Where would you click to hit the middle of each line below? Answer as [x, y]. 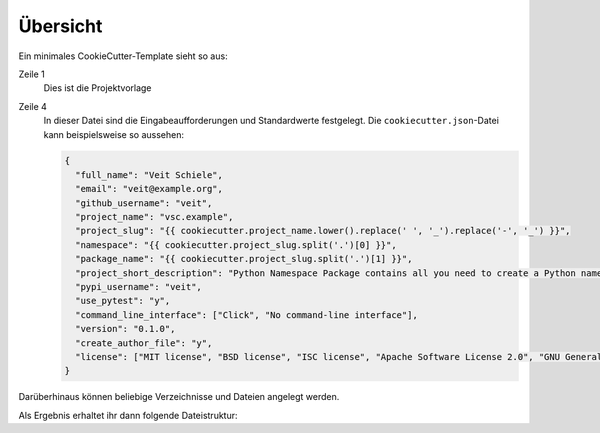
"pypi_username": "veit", [138, 286]
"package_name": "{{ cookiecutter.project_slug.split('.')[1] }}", [244, 259]
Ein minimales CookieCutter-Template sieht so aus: [123, 56]
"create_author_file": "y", [144, 343]
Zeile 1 [31, 74]
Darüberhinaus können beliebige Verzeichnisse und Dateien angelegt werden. [179, 397]
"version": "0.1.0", [125, 329]
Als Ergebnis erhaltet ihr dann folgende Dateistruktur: [128, 415]
